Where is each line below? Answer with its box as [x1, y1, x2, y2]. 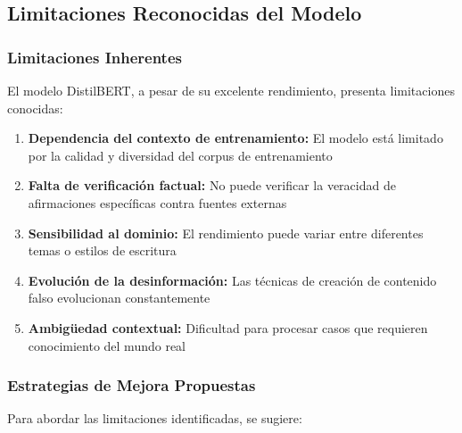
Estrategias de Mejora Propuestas [7, 374, 256, 396]
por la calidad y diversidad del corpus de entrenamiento [28, 146, 333, 164]
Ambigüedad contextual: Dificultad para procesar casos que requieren [28, 318, 428, 337]
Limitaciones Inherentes [7, 46, 182, 68]
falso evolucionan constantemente [28, 288, 210, 307]
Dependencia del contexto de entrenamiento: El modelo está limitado [28, 129, 443, 147]
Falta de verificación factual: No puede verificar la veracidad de [28, 176, 396, 195]
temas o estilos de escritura [28, 241, 177, 260]
